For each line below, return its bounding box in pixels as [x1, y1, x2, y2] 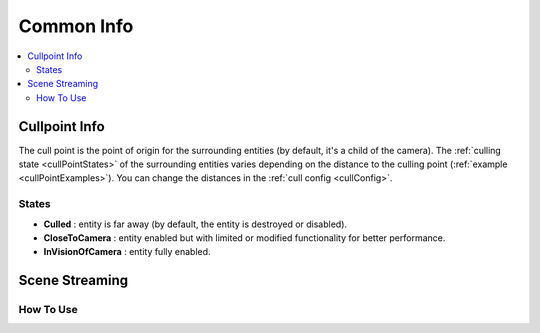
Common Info [18, 15, 134, 37]
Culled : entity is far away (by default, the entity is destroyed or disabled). [43, 218, 348, 230]
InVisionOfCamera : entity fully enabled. [43, 246, 211, 258]
